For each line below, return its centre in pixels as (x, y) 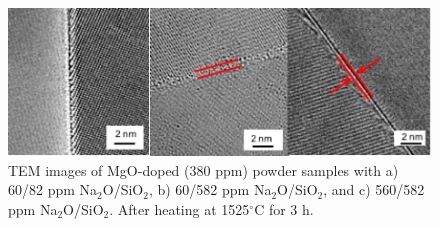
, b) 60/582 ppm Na (210, 189)
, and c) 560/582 (374, 189)
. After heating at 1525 (179, 208)
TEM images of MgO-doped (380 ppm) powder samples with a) (203, 169)
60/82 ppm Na (53, 189)
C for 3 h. (284, 208)
